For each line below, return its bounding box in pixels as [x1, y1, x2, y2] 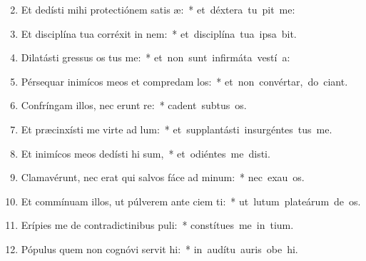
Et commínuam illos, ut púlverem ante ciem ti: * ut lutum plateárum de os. [21, 193, 361, 208]
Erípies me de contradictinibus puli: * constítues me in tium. [21, 217, 294, 232]
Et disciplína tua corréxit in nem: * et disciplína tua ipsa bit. [21, 26, 297, 41]
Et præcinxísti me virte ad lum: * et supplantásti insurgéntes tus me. [21, 121, 332, 136]
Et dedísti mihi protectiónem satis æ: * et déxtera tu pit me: [21, 2, 295, 16]
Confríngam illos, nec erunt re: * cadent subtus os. [21, 98, 247, 113]
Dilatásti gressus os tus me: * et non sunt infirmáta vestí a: [21, 50, 290, 65]
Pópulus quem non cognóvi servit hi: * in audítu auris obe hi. [21, 241, 298, 256]
